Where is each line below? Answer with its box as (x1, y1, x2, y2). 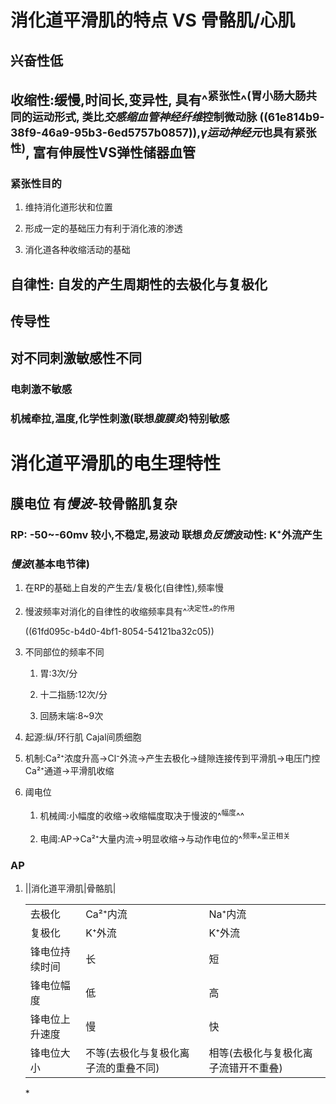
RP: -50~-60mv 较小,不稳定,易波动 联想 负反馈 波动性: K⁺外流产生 (10, 527, 323, 541)
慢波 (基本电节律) (10, 557, 90, 571)
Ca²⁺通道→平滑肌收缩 (24, 764, 115, 776)
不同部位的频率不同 (24, 646, 105, 658)
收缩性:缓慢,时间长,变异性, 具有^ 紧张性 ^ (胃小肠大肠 (10, 88, 307, 108)
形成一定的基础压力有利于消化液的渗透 (24, 222, 183, 235)
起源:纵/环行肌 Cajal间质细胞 (24, 731, 142, 743)
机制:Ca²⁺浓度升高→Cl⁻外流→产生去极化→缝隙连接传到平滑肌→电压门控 (24, 752, 321, 764)
